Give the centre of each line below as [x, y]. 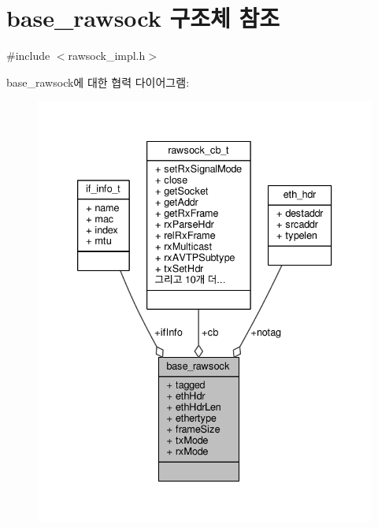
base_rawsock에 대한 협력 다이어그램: [98, 82]
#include [28, 56]
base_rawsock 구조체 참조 [143, 18]
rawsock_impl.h [107, 56]
